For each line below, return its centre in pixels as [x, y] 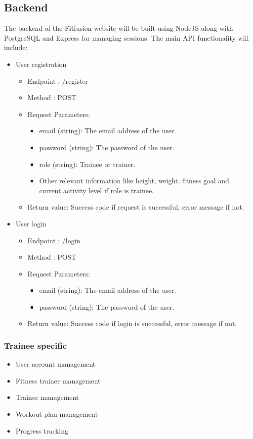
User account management [56, 364]
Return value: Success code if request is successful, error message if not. [136, 207]
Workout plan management [57, 414]
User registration [41, 64]
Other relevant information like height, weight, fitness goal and [134, 181]
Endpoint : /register [58, 81]
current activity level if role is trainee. [97, 190]
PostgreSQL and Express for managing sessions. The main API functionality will [126, 37]
